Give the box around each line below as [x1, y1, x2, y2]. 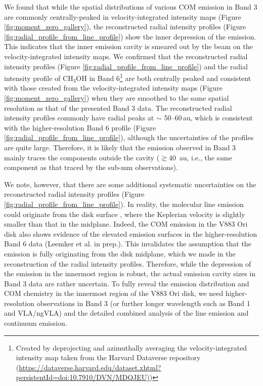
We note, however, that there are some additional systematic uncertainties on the [4, 179, 256, 189]
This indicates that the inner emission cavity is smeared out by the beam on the [4, 41, 253, 52]
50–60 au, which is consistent [164, 112, 253, 123]
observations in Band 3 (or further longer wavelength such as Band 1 [36, 297, 250, 308]
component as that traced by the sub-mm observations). [4, 162, 178, 173]
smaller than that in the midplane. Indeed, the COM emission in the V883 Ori [4, 219, 248, 229]
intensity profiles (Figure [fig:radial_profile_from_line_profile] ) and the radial [4, 61, 248, 71]
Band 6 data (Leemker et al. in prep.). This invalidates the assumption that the [4, 238, 251, 249]
